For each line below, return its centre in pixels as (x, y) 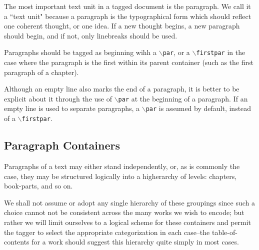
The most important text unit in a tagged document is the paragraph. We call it (127, 6)
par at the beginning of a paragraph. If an (183, 98)
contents (17, 242)
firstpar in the (221, 52)
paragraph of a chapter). (41, 72)
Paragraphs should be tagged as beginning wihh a (80, 52)
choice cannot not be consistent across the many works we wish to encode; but (124, 212)
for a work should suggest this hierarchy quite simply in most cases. (135, 242)
